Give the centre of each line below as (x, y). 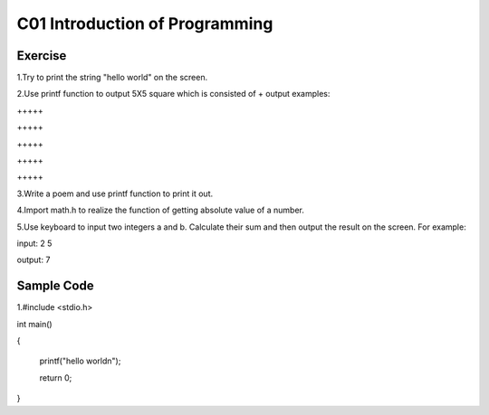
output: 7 (34, 260)
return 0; (56, 377)
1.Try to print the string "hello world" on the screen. (112, 78)
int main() (35, 324)
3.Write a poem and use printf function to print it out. (115, 193)
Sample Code (55, 286)
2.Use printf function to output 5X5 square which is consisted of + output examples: (173, 94)
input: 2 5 (34, 243)
